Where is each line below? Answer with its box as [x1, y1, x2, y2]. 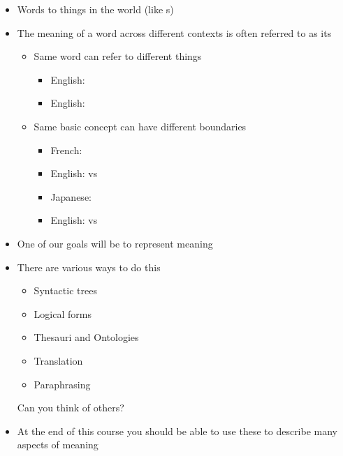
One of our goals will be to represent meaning [17, 236, 213, 250]
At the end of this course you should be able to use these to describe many [17, 423, 338, 438]
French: [50, 142, 82, 157]
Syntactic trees [34, 283, 97, 298]
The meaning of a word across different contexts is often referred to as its [17, 25, 332, 40]
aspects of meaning [17, 437, 98, 452]
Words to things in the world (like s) [17, 2, 174, 16]
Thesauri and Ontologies [34, 330, 139, 344]
